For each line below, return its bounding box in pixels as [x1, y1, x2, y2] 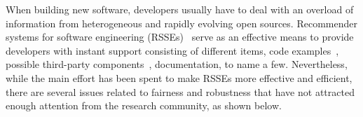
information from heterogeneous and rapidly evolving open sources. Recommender [6, 15, 357, 30]
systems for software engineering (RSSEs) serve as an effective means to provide [6, 29, 354, 44]
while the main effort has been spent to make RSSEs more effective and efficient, [6, 70, 352, 85]
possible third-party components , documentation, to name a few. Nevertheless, [6, 57, 348, 71]
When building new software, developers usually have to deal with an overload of [6, 2, 354, 16]
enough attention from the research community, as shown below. [6, 98, 282, 113]
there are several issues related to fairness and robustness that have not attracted [6, 84, 355, 99]
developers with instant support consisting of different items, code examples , [6, 43, 339, 57]
